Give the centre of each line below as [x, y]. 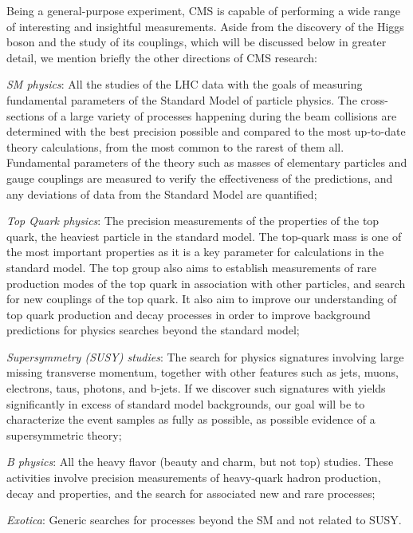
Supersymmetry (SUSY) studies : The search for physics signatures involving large [205, 356]
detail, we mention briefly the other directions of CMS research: [162, 57]
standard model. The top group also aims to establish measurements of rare [191, 267]
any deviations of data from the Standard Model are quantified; [162, 193]
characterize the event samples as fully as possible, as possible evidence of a [191, 419]
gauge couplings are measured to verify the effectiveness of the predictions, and [200, 178]
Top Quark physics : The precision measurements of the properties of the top [193, 221]
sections [26, 115]
